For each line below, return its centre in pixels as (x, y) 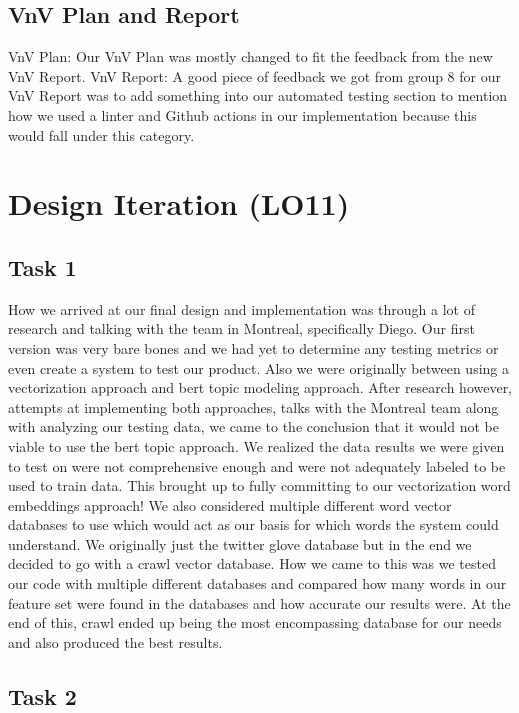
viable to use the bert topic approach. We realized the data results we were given (256, 445)
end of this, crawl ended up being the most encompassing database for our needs (255, 622)
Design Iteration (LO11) (179, 203)
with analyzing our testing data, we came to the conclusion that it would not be (253, 426)
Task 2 (42, 695)
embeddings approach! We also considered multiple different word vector (230, 504)
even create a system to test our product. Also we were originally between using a (259, 367)
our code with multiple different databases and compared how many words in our (257, 583)
